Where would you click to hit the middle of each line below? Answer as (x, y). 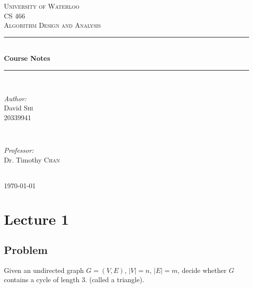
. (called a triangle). (115, 279)
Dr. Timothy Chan (32, 159)
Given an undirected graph (44, 270)
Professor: (19, 150)
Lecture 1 (36, 219)
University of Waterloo (42, 6)
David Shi (18, 108)
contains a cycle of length (42, 279)
